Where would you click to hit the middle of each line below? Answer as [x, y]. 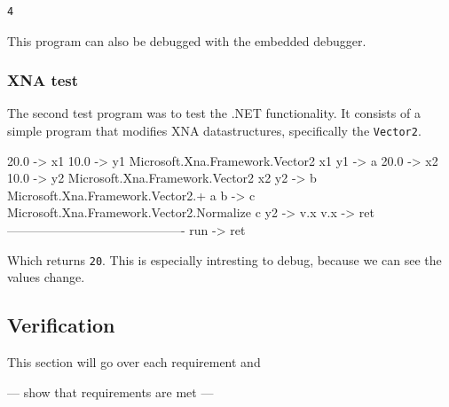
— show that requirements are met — [110, 391]
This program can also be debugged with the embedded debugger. [187, 40]
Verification [61, 325]
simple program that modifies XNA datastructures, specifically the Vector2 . [214, 130]
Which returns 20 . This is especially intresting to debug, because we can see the [224, 259]
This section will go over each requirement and [134, 362]
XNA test [43, 80]
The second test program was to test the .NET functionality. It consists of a [214, 113]
